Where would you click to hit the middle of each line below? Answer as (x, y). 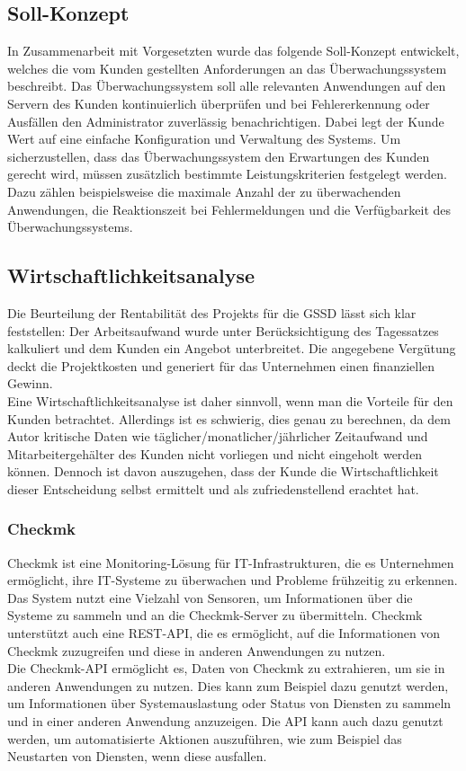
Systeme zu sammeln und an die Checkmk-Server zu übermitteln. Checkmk (215, 615)
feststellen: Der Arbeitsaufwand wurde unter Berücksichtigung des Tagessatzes (223, 330)
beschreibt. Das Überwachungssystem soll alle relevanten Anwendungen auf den (227, 86)
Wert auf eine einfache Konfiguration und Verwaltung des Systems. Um (204, 139)
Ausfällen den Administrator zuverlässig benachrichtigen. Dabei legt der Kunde (226, 121)
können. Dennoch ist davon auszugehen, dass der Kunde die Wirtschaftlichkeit (223, 471)
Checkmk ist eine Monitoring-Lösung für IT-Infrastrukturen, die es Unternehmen (231, 562)
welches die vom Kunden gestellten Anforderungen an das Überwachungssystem (227, 68)
